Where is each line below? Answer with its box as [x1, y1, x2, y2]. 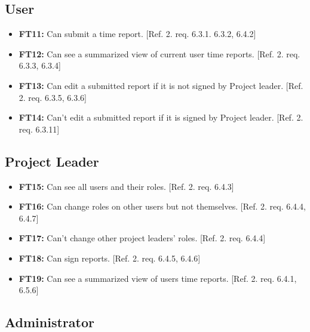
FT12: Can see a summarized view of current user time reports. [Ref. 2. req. [19, 47, 300, 60]
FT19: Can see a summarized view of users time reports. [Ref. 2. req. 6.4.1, [19, 272, 297, 284]
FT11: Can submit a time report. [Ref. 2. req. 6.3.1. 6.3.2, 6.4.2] [19, 27, 256, 40]
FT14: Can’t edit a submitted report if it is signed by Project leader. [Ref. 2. [19, 111, 303, 124]
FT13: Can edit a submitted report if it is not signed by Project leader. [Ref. [19, 79, 303, 91]
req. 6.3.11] [19, 122, 60, 135]
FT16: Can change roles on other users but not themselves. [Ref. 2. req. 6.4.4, [19, 200, 306, 213]
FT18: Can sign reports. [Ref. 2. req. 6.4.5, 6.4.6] [19, 251, 201, 264]
